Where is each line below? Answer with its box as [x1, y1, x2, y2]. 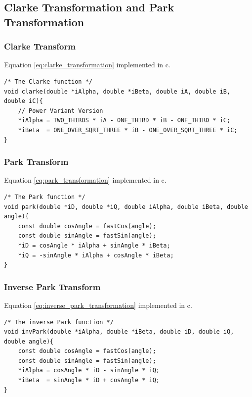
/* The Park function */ [4, 193, 85, 200]
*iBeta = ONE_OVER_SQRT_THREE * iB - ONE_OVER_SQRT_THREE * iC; [18, 126, 238, 134]
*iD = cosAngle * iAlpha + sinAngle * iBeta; [18, 242, 170, 249]
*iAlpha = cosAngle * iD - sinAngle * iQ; [18, 367, 160, 374]
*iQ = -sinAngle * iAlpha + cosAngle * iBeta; [18, 251, 174, 259]
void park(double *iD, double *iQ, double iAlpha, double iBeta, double [4, 203, 248, 210]
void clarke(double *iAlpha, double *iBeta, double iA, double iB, [4, 88, 231, 95]
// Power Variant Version [18, 107, 103, 114]
